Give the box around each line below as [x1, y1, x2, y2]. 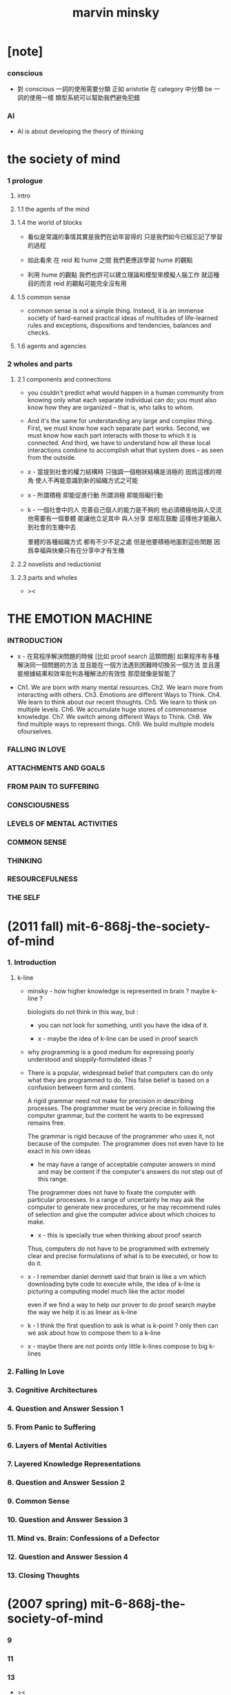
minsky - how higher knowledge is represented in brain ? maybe [27, 986, 210, 995]
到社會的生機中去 [27, 523, 77, 531]
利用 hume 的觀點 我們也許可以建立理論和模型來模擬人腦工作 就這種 [27, 271, 220, 279]
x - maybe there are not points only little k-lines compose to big [27, 1342, 208, 1350]
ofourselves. [17, 727, 53, 736]
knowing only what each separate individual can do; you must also [27, 395, 217, 404]
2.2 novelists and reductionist [17, 560, 101, 568]
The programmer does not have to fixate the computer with [27, 1188, 197, 1197]
